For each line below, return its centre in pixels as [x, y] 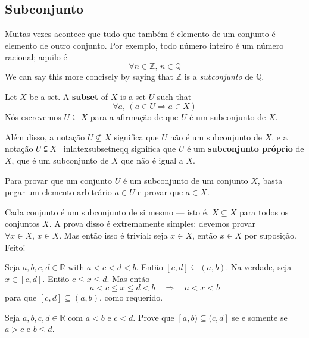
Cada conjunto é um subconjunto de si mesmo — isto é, [107, 212]
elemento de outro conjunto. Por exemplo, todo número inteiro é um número [144, 45]
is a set [133, 96]
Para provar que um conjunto [58, 180]
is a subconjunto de [219, 76]
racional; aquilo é [36, 57]
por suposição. [270, 235]
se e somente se [260, 317]
